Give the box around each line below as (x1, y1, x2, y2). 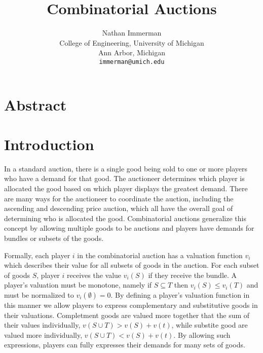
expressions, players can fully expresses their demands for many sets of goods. (4, 339, 245, 350)
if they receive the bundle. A (148, 269, 237, 280)
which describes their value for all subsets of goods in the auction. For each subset (4, 260, 259, 270)
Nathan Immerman (102, 27, 162, 38)
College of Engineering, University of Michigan (59, 37, 204, 48)
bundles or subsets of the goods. (4, 233, 104, 243)
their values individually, (4, 320, 81, 330)
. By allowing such (173, 329, 231, 340)
